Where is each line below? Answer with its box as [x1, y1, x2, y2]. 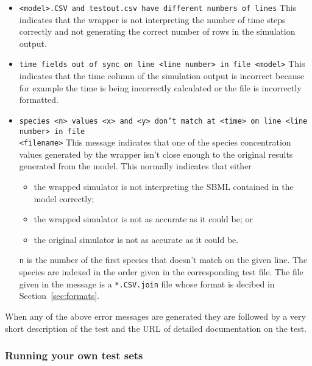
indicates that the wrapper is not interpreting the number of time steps [19, 13, 286, 26]
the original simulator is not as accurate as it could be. [34, 233, 239, 245]
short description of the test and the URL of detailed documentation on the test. [5, 322, 307, 334]
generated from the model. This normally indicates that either [19, 160, 252, 172]
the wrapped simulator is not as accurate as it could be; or [34, 213, 253, 225]
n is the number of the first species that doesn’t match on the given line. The [19, 253, 308, 266]
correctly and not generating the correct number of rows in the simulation [19, 25, 296, 38]
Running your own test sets [5, 348, 143, 363]
